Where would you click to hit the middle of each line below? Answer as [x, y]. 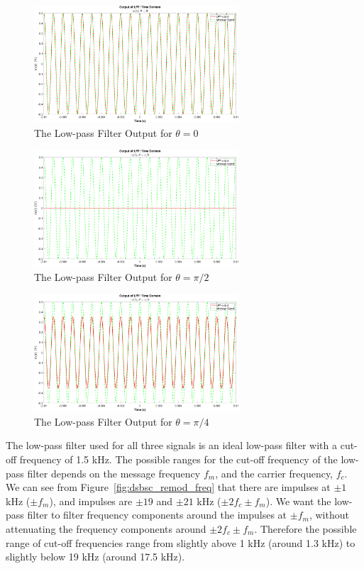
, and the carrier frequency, [274, 473]
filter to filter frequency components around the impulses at [157, 515]
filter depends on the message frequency [114, 473]
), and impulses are [91, 501]
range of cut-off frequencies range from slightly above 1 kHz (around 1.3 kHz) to [181, 542]
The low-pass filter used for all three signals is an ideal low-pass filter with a [172, 445]
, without [329, 515]
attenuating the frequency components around [106, 528]
